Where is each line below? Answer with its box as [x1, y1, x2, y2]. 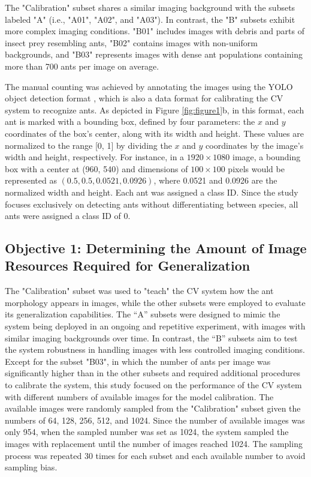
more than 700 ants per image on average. [5, 59, 159, 72]
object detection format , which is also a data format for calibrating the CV [5, 92, 283, 104]
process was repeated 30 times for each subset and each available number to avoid [5, 449, 306, 461]
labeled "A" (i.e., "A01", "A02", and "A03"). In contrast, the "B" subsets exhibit [5, 13, 295, 25]
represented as [5, 174, 57, 187]
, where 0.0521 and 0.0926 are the [153, 174, 277, 187]
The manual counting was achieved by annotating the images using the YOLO [5, 80, 293, 92]
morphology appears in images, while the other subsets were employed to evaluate [5, 296, 306, 308]
